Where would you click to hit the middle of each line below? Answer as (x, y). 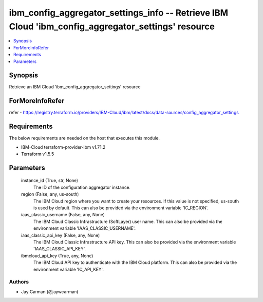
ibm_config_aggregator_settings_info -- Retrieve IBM (119, 13)
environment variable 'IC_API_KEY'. (69, 269)
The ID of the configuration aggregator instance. (82, 187)
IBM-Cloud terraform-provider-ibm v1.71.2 (63, 147)
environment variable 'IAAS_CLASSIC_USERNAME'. (85, 228)
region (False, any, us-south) (50, 194)
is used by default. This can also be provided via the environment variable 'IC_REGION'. (121, 208)
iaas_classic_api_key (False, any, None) (60, 235)
